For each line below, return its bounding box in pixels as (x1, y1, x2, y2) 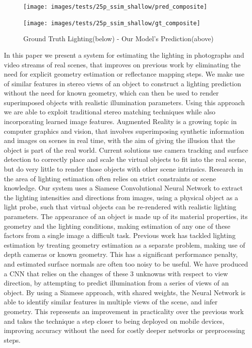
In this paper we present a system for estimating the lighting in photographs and (4, 49, 244, 60)
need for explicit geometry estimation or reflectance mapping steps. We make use (4, 69, 245, 79)
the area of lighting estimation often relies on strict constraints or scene (4, 173, 216, 183)
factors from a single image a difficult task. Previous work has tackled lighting (4, 230, 236, 240)
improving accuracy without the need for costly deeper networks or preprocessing (4, 325, 245, 335)
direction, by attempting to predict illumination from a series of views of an (4, 278, 229, 288)
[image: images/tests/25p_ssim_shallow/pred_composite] (23, 3, 207, 10)
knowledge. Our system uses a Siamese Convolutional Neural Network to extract (4, 183, 243, 193)
